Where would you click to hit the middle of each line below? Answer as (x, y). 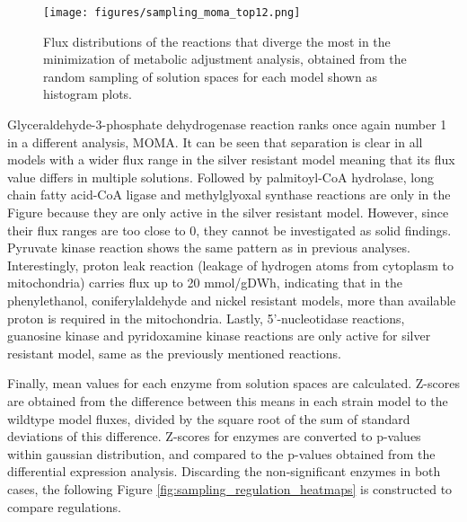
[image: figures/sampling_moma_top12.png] (172, 13)
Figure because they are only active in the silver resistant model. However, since (228, 212)
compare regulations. (64, 506)
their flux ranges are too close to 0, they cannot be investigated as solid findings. (229, 230)
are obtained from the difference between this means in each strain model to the (228, 400)
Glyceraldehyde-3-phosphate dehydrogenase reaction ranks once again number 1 (227, 124)
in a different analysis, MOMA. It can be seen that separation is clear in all (215, 142)
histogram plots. (88, 94)
